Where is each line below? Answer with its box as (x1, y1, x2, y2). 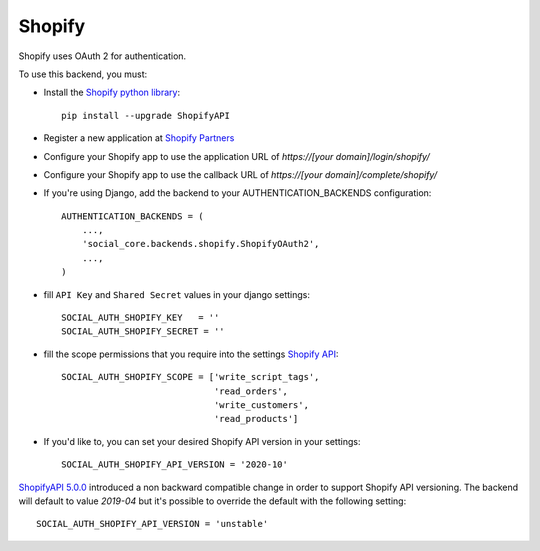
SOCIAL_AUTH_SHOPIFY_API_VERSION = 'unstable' (36, 518, 269, 530)
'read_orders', (213, 385, 289, 397)
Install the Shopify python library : (43, 86, 180, 99)
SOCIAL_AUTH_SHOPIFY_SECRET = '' (61, 326, 225, 337)
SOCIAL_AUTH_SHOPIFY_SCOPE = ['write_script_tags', (61, 371, 320, 383)
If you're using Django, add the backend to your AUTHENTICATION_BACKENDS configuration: (43, 187, 432, 199)
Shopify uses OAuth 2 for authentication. (18, 50, 187, 62)
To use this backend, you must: (18, 68, 148, 80)
